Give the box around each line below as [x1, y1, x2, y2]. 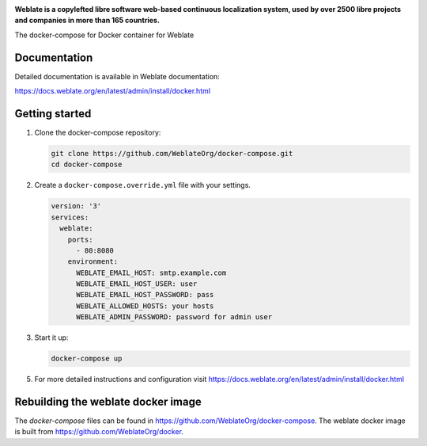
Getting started [14, 107, 92, 120]
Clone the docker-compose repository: [34, 128, 161, 137]
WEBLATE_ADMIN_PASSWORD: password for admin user [76, 313, 273, 322]
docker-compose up [51, 354, 123, 364]
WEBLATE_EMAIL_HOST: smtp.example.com [76, 268, 227, 277]
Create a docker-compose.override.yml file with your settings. [34, 181, 251, 190]
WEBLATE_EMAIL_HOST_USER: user [76, 280, 198, 288]
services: [51, 212, 89, 222]
